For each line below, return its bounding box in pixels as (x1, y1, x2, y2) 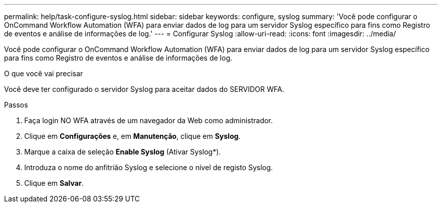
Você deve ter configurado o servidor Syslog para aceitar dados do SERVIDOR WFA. (4, 85, 285, 93)
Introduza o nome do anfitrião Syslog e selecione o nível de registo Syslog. (24, 163, 273, 172)
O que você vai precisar (4, 69, 83, 78)
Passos (4, 100, 28, 109)
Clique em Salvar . (24, 179, 84, 187)
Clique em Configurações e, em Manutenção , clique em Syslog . (24, 132, 241, 140)
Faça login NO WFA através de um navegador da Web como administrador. (24, 116, 273, 125)
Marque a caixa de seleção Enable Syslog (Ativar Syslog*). (24, 147, 221, 156)
